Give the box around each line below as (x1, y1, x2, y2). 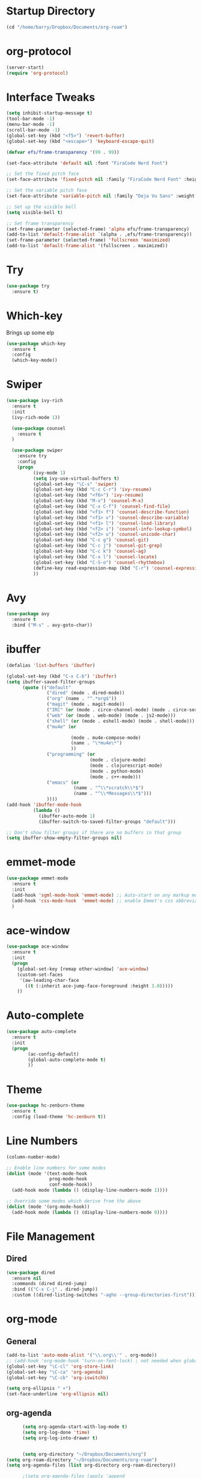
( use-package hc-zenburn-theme (6, 1102, 85, 1108)
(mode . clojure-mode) (89, 757, 147, 763)
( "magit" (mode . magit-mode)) (46, 701, 125, 708)
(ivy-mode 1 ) (32, 470, 66, 476)
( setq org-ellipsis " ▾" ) (6, 1385, 71, 1392)
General (6, 1336, 37, 1347)
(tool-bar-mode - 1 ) (6, 116, 55, 122)
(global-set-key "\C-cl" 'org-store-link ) (6, 1363, 114, 1370)
